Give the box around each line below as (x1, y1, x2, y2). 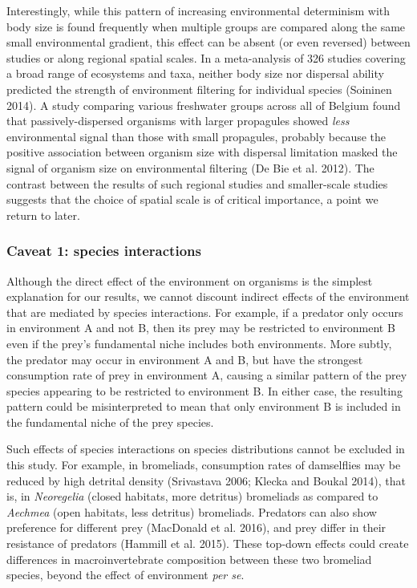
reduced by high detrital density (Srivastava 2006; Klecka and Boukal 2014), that (6, 472, 406, 489)
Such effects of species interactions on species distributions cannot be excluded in (6, 440, 405, 457)
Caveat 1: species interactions (6, 241, 201, 261)
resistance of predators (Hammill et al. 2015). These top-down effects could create (6, 535, 409, 552)
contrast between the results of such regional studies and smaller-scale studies (6, 175, 388, 192)
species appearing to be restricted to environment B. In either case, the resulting (6, 382, 403, 399)
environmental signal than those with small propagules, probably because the (6, 128, 387, 144)
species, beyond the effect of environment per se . (6, 566, 245, 583)
